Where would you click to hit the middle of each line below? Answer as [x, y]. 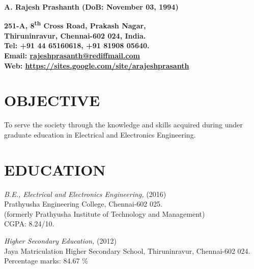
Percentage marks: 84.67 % [46, 261]
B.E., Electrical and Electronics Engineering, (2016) [85, 194]
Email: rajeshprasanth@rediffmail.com [72, 56]
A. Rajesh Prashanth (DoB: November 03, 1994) [91, 7]
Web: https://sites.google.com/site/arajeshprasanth [97, 65]
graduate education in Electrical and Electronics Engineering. [100, 134]
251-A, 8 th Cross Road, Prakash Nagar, [75, 25]
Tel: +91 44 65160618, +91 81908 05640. [77, 45]
